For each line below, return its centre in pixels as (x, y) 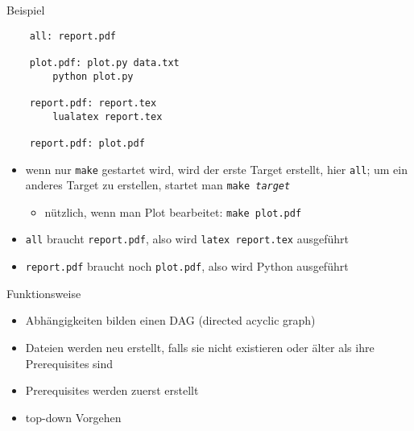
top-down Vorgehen (73, 417)
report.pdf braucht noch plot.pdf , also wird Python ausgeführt (187, 266)
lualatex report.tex (108, 116)
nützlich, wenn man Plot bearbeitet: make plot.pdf (173, 211)
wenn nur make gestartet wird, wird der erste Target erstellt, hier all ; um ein (217, 169)
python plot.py (93, 76)
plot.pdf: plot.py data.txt (104, 62)
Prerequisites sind (69, 363)
